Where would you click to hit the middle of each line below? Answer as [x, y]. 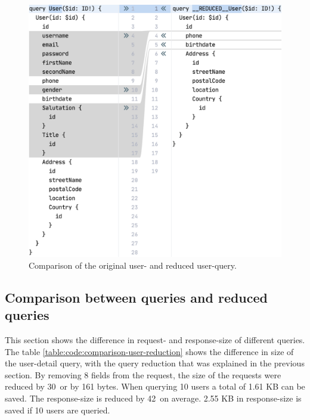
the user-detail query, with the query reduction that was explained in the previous [155, 363]
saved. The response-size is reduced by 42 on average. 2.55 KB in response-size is [153, 398]
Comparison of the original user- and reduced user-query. [133, 265]
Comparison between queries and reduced [136, 297]
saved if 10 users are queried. [58, 410]
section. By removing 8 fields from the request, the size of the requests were [143, 374]
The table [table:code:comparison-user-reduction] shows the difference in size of [149, 351]
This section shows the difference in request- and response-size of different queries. [155, 339]
